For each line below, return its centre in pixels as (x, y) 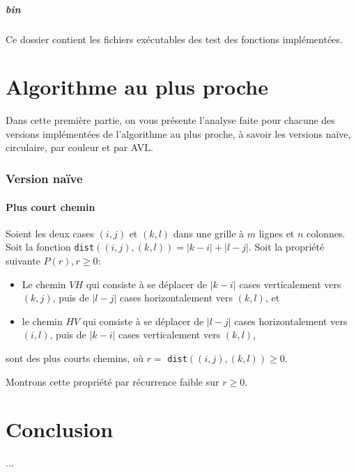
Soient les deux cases (50, 233)
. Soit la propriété (286, 247)
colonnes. (326, 233)
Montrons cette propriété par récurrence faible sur (113, 381)
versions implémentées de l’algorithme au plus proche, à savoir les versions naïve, (178, 133)
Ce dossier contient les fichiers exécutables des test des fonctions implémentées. (174, 39)
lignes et (277, 233)
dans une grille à (209, 233)
